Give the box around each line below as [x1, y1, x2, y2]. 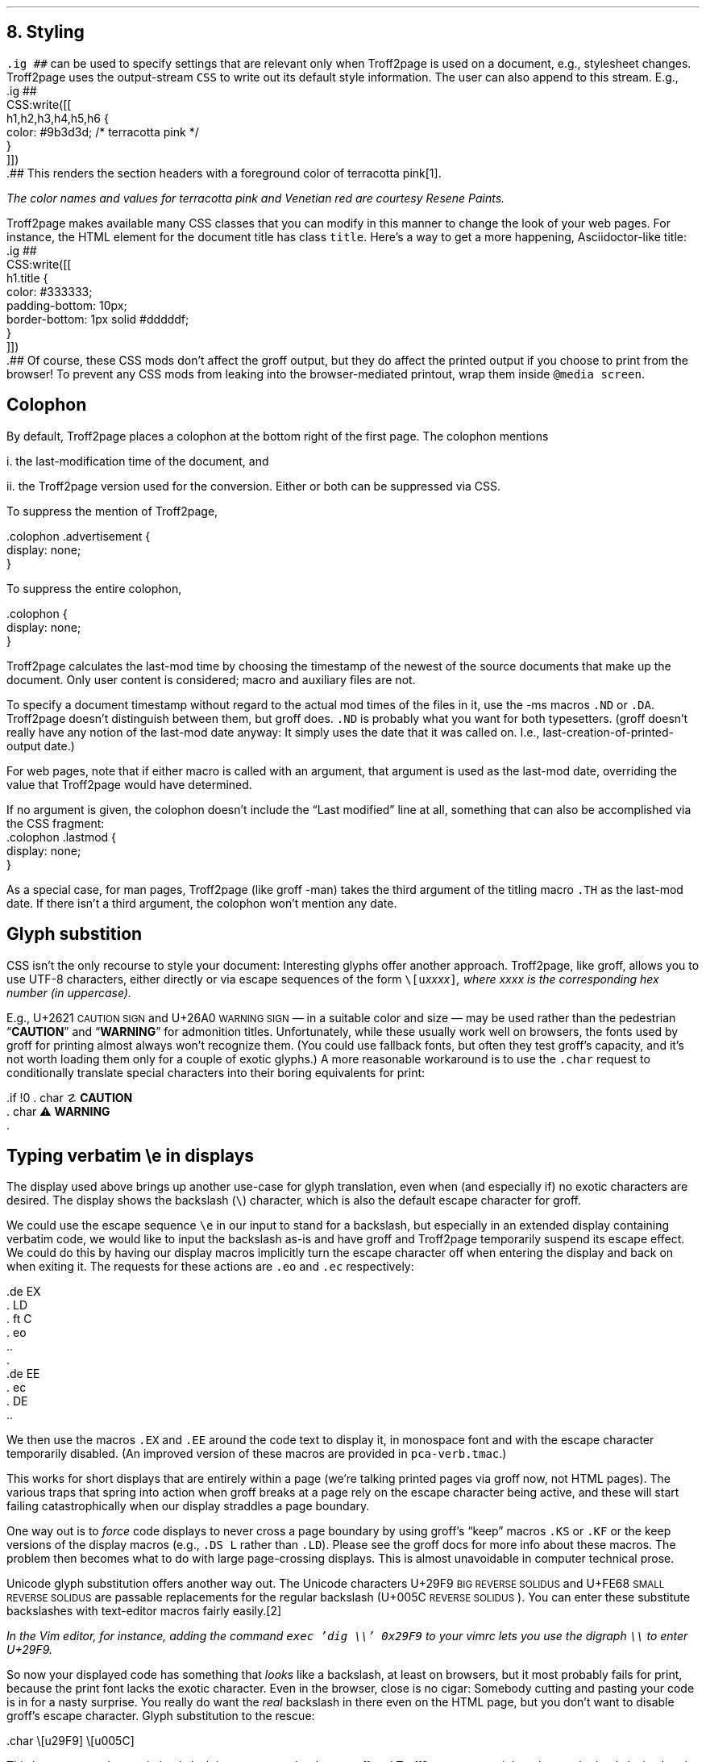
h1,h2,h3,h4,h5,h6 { [6, 111, 109, 125]
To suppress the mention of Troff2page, [6, 503, 218, 518]
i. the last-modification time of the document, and [6, 453, 269, 468]
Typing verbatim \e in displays [6, 1145, 255, 1166]
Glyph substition [6, 924, 143, 945]
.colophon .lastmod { [6, 829, 117, 844]
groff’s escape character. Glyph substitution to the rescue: [6, 1709, 315, 1723]
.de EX [6, 1284, 41, 1299]
